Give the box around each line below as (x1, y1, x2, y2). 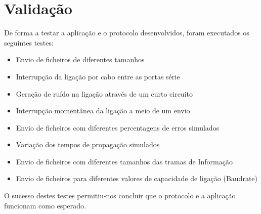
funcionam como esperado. (4, 200, 86, 210)
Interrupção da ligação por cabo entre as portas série (16, 71, 180, 81)
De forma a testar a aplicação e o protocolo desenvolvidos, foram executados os (4, 27, 249, 38)
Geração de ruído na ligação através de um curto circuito (16, 88, 193, 99)
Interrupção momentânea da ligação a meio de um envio (16, 105, 190, 116)
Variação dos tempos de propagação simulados (16, 139, 160, 150)
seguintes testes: (4, 37, 54, 48)
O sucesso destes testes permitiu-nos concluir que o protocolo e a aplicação (4, 190, 236, 201)
